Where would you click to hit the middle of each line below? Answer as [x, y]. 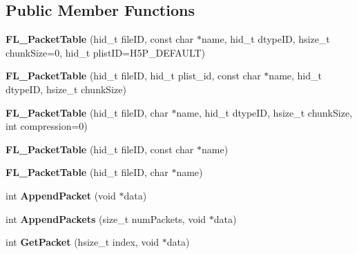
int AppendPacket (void [61, 195]
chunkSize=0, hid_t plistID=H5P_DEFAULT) [106, 52]
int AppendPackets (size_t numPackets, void [106, 218]
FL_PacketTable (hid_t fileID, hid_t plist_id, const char [133, 76]
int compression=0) [47, 126]
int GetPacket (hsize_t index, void [83, 242]
